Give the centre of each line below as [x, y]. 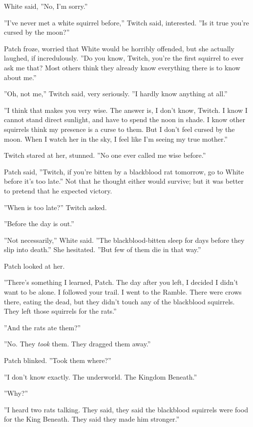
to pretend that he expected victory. [58, 190]
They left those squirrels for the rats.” [60, 311]
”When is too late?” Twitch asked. [55, 207]
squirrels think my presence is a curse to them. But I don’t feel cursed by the [119, 129]
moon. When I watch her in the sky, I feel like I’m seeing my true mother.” [116, 139]
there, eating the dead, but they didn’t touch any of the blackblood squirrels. [119, 301]
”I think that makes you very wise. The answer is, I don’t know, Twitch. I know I [126, 110]
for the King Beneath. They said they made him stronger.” [92, 419]
